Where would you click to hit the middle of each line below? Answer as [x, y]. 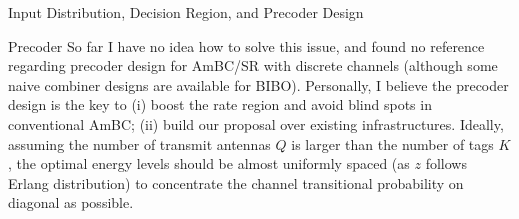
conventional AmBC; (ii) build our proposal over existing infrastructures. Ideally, [256, 123]
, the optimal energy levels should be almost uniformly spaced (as [209, 163]
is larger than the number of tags [392, 143]
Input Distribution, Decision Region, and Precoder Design [186, 12]
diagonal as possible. [71, 202]
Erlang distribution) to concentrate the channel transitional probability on [236, 182]
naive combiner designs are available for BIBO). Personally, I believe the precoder [258, 84]
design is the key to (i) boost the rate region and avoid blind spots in [220, 104]
